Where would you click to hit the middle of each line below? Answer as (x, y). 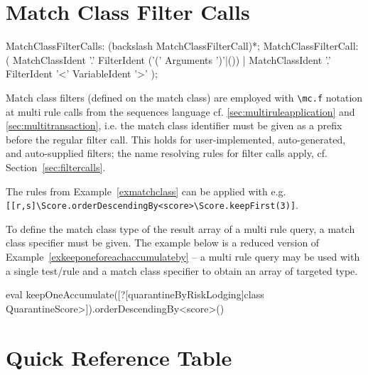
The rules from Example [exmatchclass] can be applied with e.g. (146, 191)
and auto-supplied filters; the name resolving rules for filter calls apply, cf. (167, 153)
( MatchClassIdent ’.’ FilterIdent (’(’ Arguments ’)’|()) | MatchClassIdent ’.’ (168, 59)
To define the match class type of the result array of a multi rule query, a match (180, 228)
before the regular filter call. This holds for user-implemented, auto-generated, (176, 139)
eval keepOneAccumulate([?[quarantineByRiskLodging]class (135, 294)
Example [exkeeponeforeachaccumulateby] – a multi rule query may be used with (183, 256)
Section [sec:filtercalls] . (56, 167)
